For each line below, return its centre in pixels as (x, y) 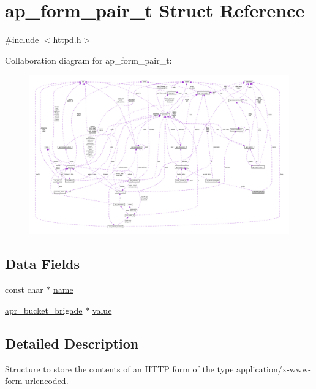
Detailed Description (72, 343)
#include (22, 40)
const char (24, 289)
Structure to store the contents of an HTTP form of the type (119, 368)
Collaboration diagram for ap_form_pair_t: (88, 60)
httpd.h (67, 40)
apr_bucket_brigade (44, 310)
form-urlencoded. (37, 381)
